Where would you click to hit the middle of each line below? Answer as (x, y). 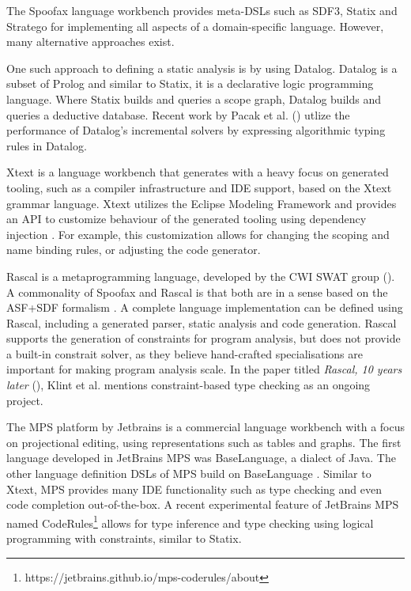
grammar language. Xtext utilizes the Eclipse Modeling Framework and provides (202, 203)
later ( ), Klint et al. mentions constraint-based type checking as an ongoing (189, 385)
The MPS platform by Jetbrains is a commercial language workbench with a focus (206, 427)
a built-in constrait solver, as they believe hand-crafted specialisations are (185, 353)
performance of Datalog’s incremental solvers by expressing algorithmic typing (196, 130)
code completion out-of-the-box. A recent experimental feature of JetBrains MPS (203, 504)
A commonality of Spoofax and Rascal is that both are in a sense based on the (197, 292)
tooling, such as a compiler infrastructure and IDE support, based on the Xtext (199, 187)
